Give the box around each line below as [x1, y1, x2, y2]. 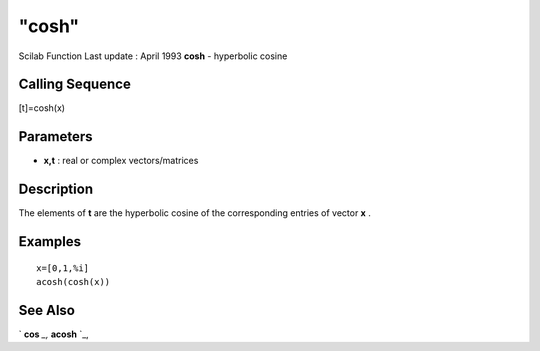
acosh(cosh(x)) [36, 276, 111, 288]
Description [18, 181, 94, 198]
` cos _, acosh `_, [18, 328, 89, 340]
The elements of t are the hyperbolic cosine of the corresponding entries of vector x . [18, 207, 372, 219]
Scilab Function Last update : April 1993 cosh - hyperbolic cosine [18, 50, 288, 62]
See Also [18, 301, 75, 319]
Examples [18, 233, 82, 250]
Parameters [18, 128, 93, 145]
